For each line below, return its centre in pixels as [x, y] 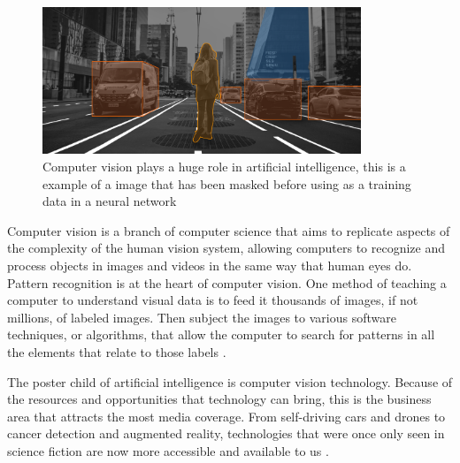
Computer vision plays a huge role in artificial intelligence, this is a [224, 167]
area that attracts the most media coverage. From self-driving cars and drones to [226, 416]
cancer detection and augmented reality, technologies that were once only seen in [226, 433]
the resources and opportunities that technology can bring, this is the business [219, 399]
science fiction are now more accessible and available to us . [168, 450]
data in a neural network [110, 201]
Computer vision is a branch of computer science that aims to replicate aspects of [229, 230]
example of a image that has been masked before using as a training [227, 183]
